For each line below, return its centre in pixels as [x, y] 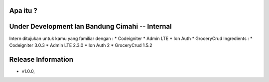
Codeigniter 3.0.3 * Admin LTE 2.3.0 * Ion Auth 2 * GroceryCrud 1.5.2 [81, 45]
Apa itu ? [23, 11]
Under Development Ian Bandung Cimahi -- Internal [90, 26]
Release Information [41, 59]
